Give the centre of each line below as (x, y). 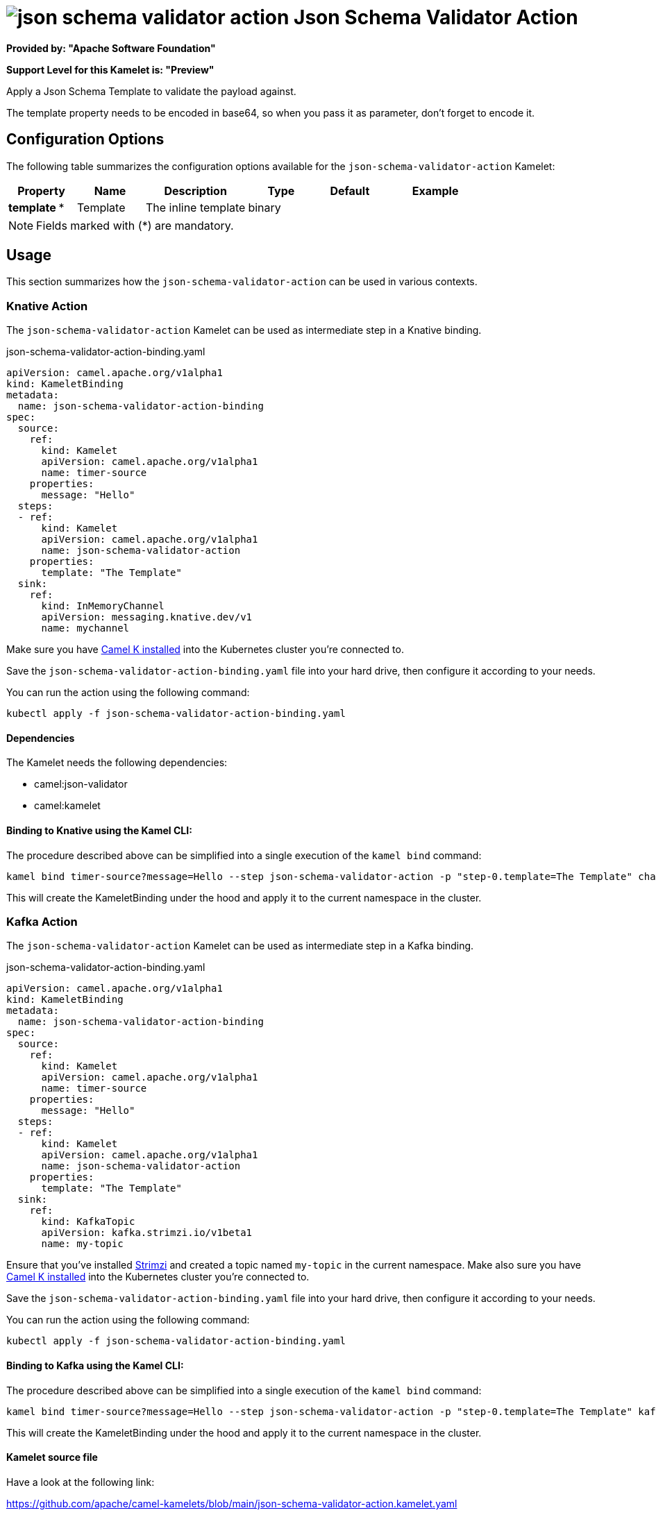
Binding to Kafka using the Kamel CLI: (95, 1365)
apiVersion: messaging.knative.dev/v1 (147, 617)
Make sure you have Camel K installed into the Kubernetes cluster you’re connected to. (205, 650)
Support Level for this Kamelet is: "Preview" (110, 69)
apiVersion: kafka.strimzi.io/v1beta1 (147, 1233)
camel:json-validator (81, 784)
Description (195, 191)
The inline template (195, 207)
